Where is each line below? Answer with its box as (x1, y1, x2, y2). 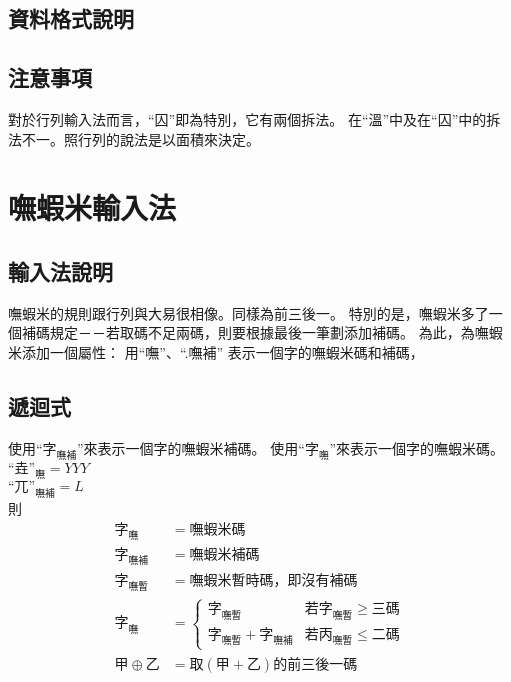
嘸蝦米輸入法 (8, 187, 177, 228)
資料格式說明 (8, 3, 134, 34)
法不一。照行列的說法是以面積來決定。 (8, 128, 260, 149)
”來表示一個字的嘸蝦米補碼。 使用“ (76, 437, 305, 458)
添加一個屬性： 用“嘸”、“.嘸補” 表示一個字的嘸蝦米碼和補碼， (21, 341, 424, 362)
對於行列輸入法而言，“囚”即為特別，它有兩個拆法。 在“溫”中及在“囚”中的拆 (8, 108, 501, 129)
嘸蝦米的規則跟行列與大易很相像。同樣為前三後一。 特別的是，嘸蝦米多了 (8, 302, 489, 323)
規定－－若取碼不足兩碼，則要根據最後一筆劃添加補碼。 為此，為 (49, 322, 475, 343)
